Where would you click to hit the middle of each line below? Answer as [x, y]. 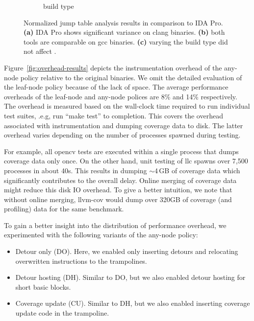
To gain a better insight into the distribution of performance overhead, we [115, 225]
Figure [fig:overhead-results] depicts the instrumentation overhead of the [113, 67]
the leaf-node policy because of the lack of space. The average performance [116, 87]
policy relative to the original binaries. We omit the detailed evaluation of [131, 77]
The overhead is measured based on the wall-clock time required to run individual [127, 106]
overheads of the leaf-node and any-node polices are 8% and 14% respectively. [121, 96]
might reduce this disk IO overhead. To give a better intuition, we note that [118, 190]
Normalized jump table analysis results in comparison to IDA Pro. [123, 22]
